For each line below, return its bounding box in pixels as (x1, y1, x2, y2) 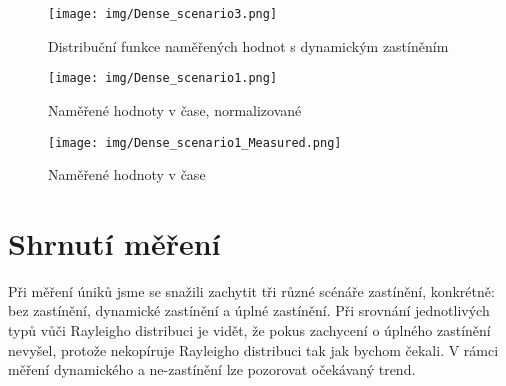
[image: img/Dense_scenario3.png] (48, 7, 278, 21)
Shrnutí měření (8, 222, 221, 263)
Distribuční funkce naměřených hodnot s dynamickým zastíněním (48, 35, 449, 56)
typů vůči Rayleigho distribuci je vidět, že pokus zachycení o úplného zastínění (8, 320, 491, 341)
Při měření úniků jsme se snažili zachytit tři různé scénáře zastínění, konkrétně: (8, 280, 495, 301)
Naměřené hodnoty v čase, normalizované (48, 99, 302, 120)
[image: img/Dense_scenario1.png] (48, 71, 278, 86)
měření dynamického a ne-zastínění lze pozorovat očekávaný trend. (8, 359, 416, 380)
